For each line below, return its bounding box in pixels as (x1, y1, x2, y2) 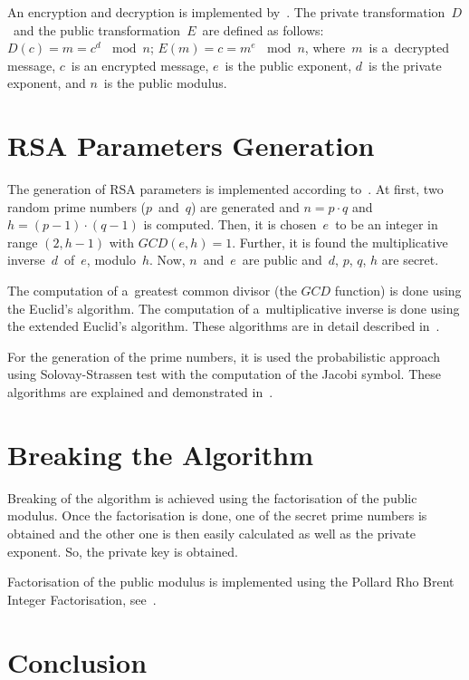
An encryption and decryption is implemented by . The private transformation (7, 3, 445, 21)
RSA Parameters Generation (7, 127, 375, 164)
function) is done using (334, 281, 462, 300)
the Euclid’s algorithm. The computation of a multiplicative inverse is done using (7, 298, 460, 317)
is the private (368, 55, 442, 74)
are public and (242, 250, 322, 269)
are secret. (381, 250, 439, 269)
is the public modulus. (103, 73, 227, 92)
